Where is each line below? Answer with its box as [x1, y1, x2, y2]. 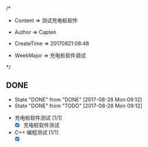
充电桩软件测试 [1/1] [14, 114, 63, 121]
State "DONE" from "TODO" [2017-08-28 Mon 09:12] [14, 102, 142, 109]
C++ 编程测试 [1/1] [14, 128, 59, 136]
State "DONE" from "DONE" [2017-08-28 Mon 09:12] [14, 96, 142, 103]
